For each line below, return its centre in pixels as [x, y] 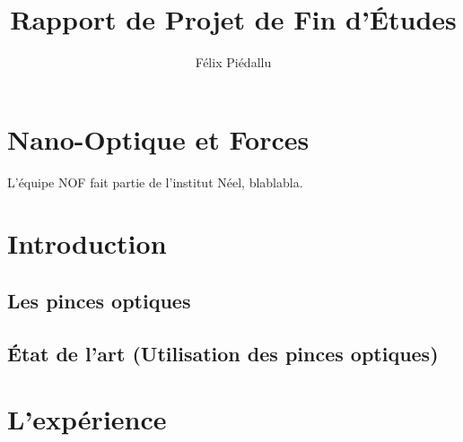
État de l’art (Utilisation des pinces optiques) [223, 353]
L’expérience [87, 419]
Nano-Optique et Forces [158, 139]
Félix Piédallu [233, 62]
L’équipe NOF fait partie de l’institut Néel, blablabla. [155, 182]
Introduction [87, 243]
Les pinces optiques [99, 301]
